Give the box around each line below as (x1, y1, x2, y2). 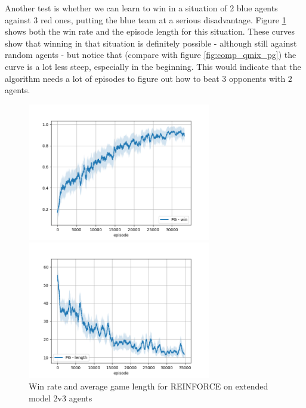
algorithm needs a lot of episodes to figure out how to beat (5, 72, 220, 84)
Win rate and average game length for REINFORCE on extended (29, 380, 268, 392)
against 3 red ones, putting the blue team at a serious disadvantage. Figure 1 (5, 13, 286, 26)
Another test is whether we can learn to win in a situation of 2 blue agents (5, 2, 278, 14)
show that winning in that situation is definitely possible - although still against (5, 36, 297, 49)
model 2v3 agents (29, 392, 92, 404)
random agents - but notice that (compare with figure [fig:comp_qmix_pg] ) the (5, 48, 296, 61)
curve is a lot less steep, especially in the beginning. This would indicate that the (5, 60, 301, 72)
